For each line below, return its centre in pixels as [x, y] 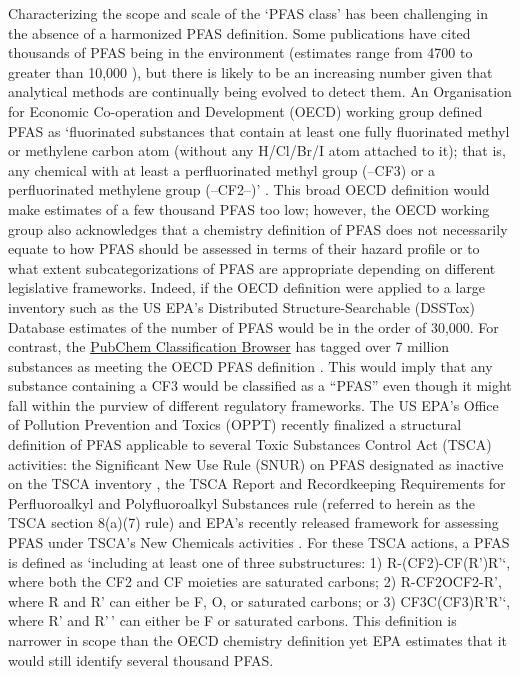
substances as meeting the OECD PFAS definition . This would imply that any [250, 365]
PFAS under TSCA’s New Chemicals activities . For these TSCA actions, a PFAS [259, 542]
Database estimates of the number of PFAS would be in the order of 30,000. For [253, 326]
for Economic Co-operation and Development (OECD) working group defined [245, 110]
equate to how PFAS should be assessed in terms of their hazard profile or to [244, 248]
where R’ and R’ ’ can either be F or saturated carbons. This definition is [232, 620]
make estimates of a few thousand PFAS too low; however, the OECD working [249, 208]
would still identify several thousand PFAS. [141, 659]
